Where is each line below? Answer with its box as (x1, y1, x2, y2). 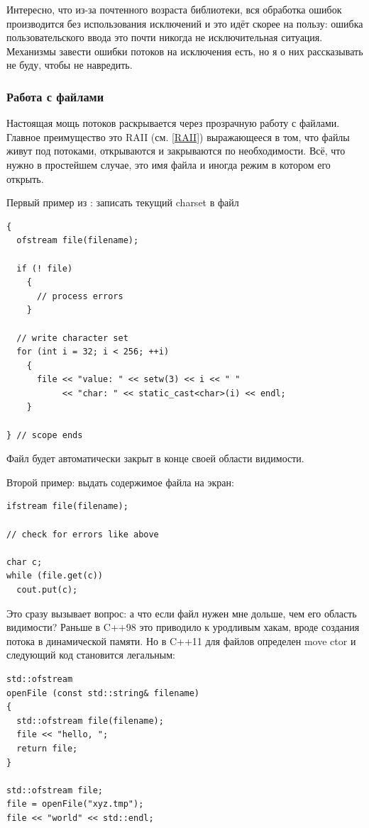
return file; (16, 743, 78, 754)
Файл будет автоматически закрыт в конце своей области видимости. (6, 451, 304, 466)
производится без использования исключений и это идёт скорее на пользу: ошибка (6, 16, 363, 30)
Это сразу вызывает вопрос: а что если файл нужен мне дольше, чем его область (6, 605, 357, 620)
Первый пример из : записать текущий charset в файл (6, 195, 239, 210)
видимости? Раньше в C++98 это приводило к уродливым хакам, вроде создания (6, 620, 360, 634)
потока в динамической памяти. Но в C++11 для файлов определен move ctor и (6, 633, 356, 648)
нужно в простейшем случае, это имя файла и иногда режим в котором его (6, 157, 331, 172)
